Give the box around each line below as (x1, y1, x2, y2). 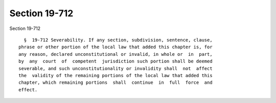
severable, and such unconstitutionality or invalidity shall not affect (18, 65, 213, 71)
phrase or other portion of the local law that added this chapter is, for (18, 44, 213, 50)
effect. (18, 87, 38, 92)
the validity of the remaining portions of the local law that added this (18, 73, 213, 78)
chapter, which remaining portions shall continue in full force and (18, 80, 213, 86)
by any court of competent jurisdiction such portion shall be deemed (18, 58, 213, 64)
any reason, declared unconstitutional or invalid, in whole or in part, (18, 51, 213, 57)
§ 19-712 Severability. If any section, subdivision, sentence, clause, (24, 37, 213, 43)
